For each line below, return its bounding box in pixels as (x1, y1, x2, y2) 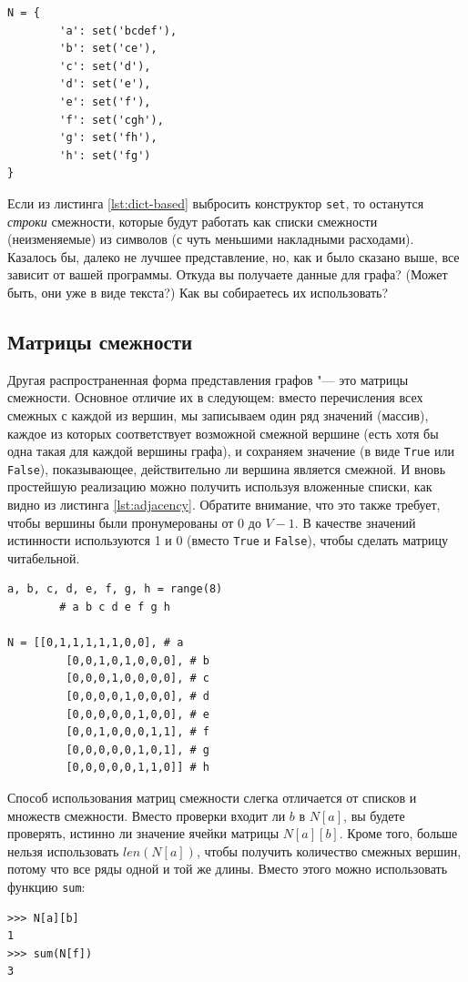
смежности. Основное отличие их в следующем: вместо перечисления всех (7, 388, 423, 407)
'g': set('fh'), (59, 131, 158, 145)
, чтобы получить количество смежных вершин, (196, 841, 462, 860)
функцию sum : (7, 876, 86, 896)
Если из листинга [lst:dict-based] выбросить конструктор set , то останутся (7, 193, 424, 212)
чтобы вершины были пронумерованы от (7, 512, 234, 531)
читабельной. (7, 548, 80, 567)
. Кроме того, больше (339, 824, 458, 843)
